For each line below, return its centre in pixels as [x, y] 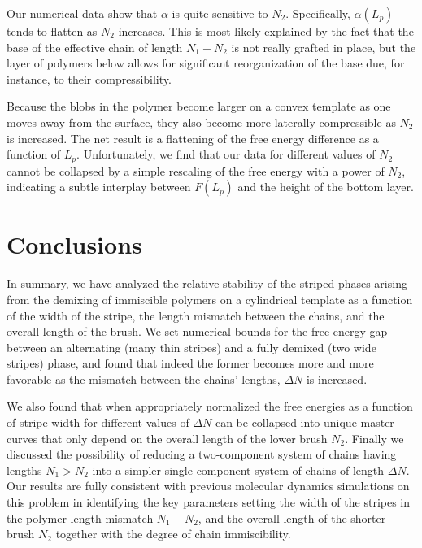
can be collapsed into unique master [305, 422]
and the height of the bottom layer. [326, 187]
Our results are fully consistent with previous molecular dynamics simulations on [208, 486]
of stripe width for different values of [98, 422]
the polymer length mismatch [80, 518]
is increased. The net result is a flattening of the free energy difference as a [193, 138]
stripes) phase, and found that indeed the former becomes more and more [190, 363]
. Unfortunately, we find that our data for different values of [226, 154]
